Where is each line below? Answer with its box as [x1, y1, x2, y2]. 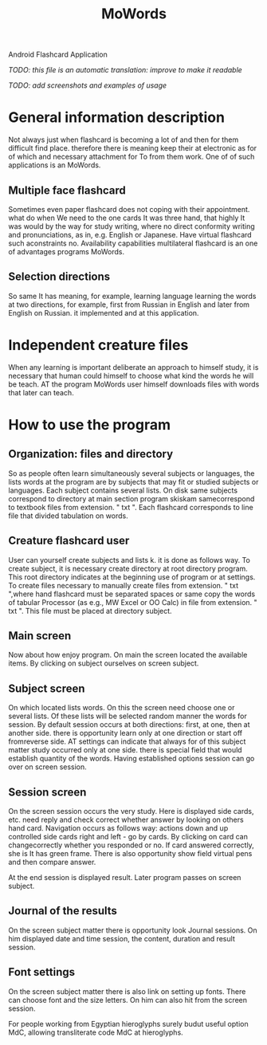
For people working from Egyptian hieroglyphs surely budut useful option [8, 1019, 249, 1028]
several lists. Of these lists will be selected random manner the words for [8, 711, 247, 721]
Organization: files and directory [8, 447, 174, 461]
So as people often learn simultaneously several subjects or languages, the [8, 468, 255, 478]
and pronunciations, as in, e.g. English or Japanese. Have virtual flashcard [8, 230, 253, 239]
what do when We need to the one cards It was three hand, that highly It [8, 213, 245, 222]
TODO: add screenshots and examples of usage [8, 81, 167, 90]
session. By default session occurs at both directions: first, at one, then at [8, 720, 250, 729]
